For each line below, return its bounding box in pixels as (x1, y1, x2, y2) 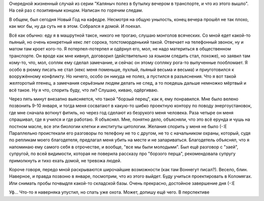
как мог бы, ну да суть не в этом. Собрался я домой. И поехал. (9, 23, 142, 29)
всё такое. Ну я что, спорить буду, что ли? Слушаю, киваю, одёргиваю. (9, 87, 159, 93)
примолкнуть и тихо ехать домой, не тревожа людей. (9, 157, 122, 163)
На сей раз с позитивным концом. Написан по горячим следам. (9, 7, 143, 13)
